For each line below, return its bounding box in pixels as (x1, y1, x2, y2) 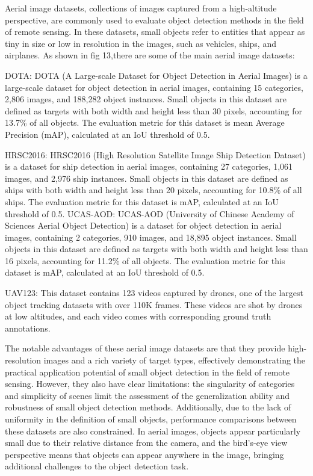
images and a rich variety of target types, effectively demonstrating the (43, 354, 306, 366)
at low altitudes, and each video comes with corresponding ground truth (5, 310, 271, 323)
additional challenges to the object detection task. (5, 460, 189, 472)
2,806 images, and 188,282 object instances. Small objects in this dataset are (5, 93, 287, 105)
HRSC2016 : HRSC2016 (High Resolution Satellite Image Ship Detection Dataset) (5, 148, 306, 161)
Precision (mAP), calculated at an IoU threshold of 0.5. (5, 128, 210, 140)
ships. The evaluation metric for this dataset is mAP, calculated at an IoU (5, 195, 279, 208)
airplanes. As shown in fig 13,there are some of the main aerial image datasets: (5, 49, 295, 61)
